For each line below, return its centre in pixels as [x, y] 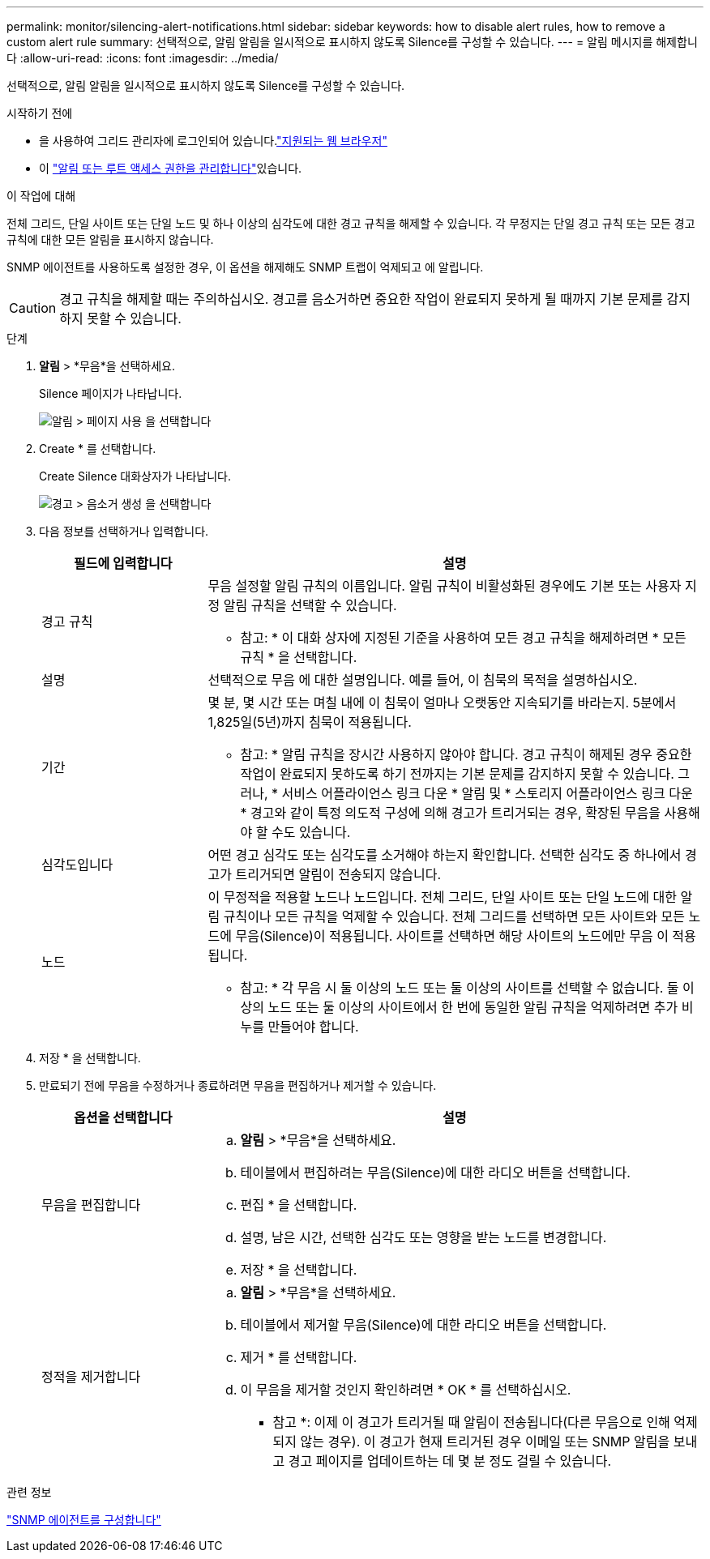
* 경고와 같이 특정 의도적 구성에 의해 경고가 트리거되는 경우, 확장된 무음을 [450, 813]
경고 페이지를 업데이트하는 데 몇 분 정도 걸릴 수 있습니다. [450, 1461]
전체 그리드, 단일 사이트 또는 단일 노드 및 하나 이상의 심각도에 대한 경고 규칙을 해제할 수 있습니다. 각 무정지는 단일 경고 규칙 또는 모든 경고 [351, 223]
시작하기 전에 [40, 113]
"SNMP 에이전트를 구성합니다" [84, 1520]
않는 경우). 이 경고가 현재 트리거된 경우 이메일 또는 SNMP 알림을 [485, 1442]
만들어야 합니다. [313, 1027]
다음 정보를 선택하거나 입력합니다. [124, 531]
